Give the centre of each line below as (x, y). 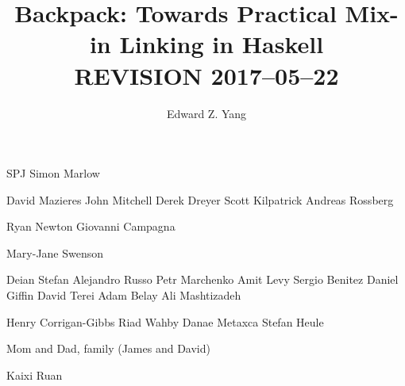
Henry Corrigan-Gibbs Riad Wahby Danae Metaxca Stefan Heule (165, 321)
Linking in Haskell (222, 44)
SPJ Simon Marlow (53, 173)
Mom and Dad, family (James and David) (108, 348)
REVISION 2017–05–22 (206, 75)
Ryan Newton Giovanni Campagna (91, 226)
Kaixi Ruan (35, 375)
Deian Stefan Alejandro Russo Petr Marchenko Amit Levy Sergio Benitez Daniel (202, 279)
